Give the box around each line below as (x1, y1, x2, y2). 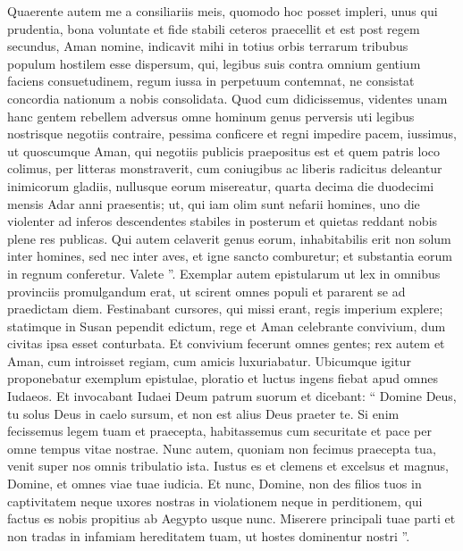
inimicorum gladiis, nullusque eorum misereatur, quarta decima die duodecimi (7, 176, 434, 195)
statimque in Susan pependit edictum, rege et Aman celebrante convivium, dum (7, 316, 446, 335)
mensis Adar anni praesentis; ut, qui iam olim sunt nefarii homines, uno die (7, 194, 420, 213)
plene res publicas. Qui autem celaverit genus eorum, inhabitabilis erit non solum (7, 229, 451, 247)
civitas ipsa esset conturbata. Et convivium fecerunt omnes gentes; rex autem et (7, 334, 445, 353)
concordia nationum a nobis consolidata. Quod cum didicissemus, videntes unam (7, 88, 448, 107)
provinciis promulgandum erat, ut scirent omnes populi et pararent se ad (7, 281, 406, 300)
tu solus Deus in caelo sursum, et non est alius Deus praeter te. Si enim (7, 404, 400, 422)
